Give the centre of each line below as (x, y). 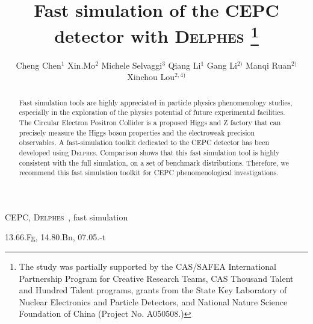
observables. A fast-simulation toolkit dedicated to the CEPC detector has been (144, 142)
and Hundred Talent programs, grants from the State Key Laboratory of (153, 290)
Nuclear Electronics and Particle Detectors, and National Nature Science (153, 301)
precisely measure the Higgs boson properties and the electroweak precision (137, 132)
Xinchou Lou (151, 77)
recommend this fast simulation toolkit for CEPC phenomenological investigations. (149, 173)
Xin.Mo (82, 65)
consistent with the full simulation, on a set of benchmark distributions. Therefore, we (154, 162)
